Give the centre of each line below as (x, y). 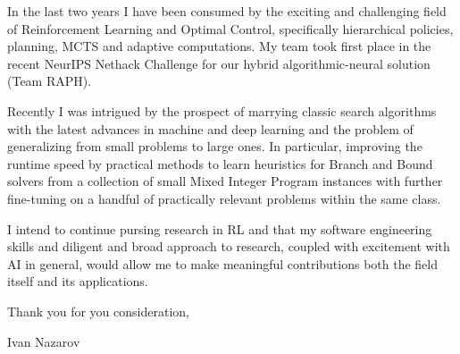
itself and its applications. (78, 281)
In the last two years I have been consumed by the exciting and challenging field (227, 11)
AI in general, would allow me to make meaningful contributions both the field (223, 263)
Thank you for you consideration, (98, 311)
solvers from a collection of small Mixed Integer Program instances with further (225, 181)
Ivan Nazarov (44, 341)
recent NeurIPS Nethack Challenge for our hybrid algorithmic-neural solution (219, 63)
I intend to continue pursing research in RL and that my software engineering (220, 228)
